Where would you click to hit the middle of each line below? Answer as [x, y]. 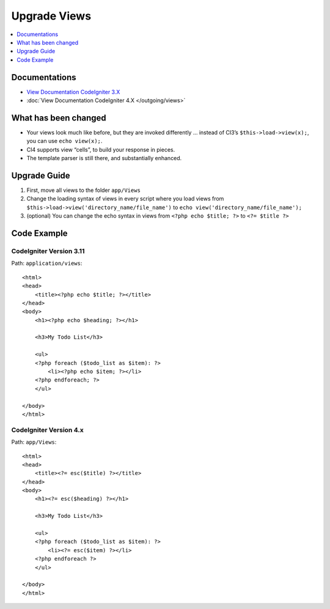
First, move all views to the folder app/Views [83, 190]
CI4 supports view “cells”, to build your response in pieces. [101, 149]
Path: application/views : [47, 264]
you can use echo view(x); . [64, 141]
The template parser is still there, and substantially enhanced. [104, 158]
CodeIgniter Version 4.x [47, 430]
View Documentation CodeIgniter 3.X [73, 92]
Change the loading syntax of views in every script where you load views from [125, 199]
